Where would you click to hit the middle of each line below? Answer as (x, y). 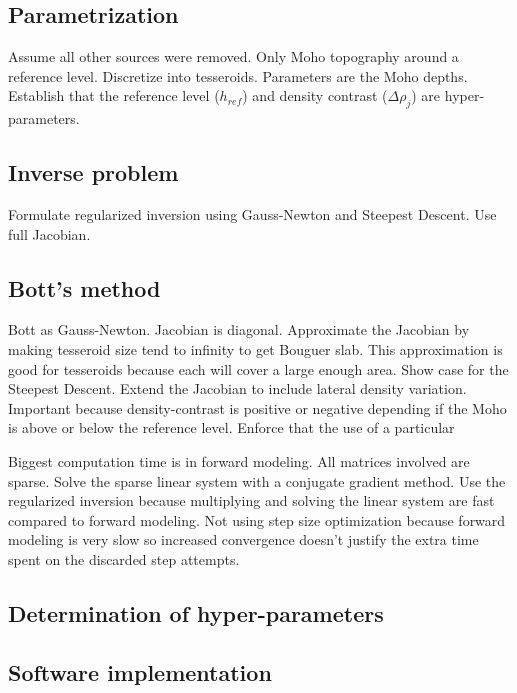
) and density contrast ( (315, 95)
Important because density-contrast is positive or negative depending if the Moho (257, 407)
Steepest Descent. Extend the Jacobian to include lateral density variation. (237, 388)
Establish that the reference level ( (114, 95)
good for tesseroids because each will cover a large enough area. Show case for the (258, 368)
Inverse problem (93, 172)
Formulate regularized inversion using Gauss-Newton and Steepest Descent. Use (252, 213)
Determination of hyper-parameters (196, 612)
